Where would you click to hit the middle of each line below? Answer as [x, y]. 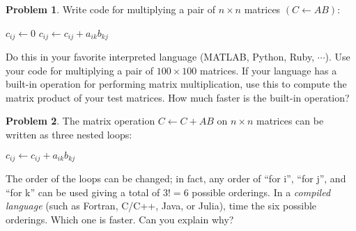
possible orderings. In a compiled [261, 192]
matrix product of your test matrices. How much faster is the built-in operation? [178, 97]
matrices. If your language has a [268, 70]
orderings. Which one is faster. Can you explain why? [120, 219]
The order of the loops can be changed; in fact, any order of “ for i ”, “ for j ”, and [176, 178]
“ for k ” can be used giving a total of [83, 192]
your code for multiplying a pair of [80, 70]
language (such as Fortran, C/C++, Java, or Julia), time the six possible [161, 206]
